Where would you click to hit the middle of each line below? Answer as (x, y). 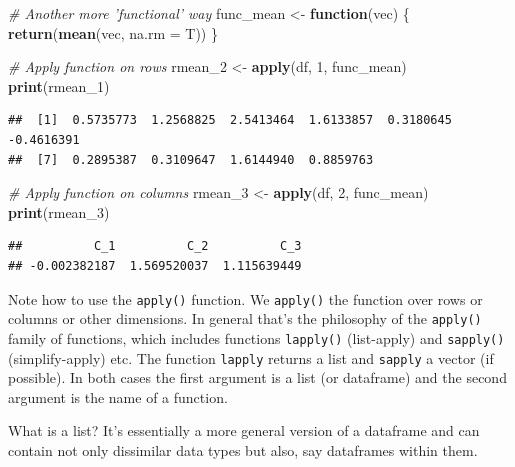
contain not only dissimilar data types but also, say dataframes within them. (243, 449)
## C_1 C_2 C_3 (155, 246)
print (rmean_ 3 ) (59, 211)
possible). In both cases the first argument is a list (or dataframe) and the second (257, 377)
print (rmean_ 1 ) (59, 85)
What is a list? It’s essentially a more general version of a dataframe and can (244, 430)
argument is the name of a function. (118, 396)
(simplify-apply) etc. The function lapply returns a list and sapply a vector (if (251, 357)
